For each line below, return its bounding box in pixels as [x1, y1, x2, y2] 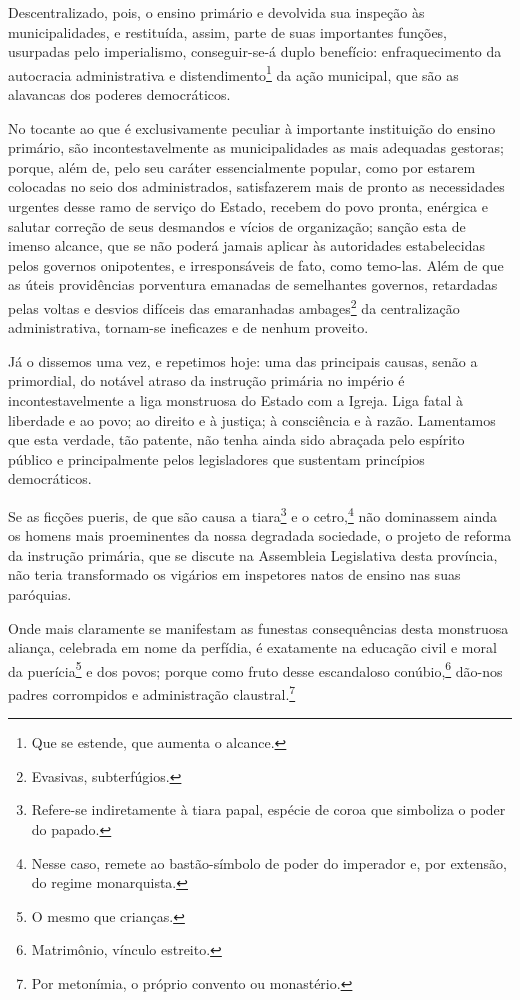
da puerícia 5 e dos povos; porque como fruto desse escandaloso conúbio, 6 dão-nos [8, 657, 503, 681]
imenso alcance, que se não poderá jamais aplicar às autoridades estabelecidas [8, 235, 486, 256]
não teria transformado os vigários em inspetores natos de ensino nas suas [8, 564, 461, 585]
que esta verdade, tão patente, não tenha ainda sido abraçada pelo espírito [8, 429, 465, 450]
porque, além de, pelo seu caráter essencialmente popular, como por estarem [8, 156, 476, 177]
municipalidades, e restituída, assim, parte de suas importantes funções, [8, 21, 448, 42]
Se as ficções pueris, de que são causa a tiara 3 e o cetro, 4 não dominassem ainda [8, 502, 498, 526]
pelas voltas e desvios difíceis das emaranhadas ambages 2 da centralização [8, 294, 460, 318]
